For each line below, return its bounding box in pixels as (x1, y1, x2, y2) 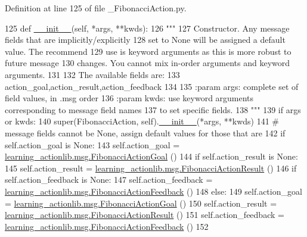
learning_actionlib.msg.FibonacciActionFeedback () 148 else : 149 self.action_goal (5, 185, 302, 197)
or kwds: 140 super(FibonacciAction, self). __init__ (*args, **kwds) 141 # (5, 115, 280, 127)
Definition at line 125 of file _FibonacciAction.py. (5, 2, 187, 14)
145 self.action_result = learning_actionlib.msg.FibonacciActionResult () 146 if (5, 161, 297, 174)
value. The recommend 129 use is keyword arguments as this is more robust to (5, 45, 292, 57)
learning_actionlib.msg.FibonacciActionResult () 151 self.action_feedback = (5, 208, 284, 221)
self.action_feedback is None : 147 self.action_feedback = (5, 173, 213, 186)
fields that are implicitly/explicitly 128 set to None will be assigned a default (5, 33, 286, 46)
